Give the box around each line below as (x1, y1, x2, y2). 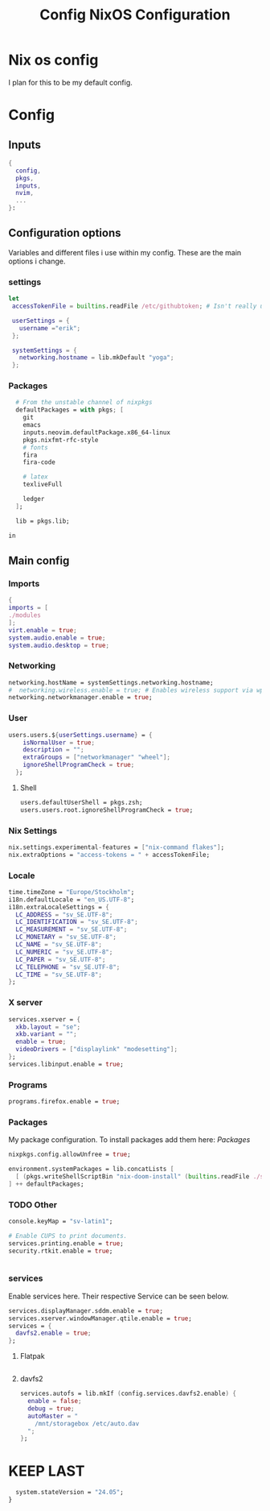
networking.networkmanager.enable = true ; (8, 693, 153, 702)
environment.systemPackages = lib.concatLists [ (8, 1165, 174, 1174)
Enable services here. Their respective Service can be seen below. (8, 1291, 229, 1301)
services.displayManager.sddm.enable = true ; (8, 1306, 163, 1314)
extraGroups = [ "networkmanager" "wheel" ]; (22, 753, 171, 762)
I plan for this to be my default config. (8, 77, 133, 87)
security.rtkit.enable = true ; (8, 1247, 113, 1255)
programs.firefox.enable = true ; (8, 1098, 121, 1106)
